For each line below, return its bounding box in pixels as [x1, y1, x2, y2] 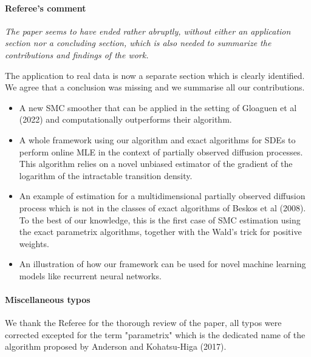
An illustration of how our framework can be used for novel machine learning [19, 257, 306, 270]
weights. [19, 237, 49, 250]
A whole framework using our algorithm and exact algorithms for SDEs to [19, 133, 296, 146]
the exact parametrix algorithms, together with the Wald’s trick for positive [19, 225, 302, 238]
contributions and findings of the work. [5, 48, 149, 61]
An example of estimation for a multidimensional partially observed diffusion [19, 189, 306, 202]
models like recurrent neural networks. [19, 269, 162, 282]
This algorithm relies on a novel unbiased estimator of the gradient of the [19, 157, 293, 170]
